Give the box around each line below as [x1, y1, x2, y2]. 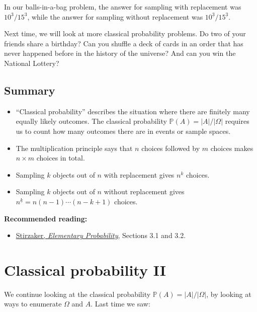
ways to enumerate [4, 298, 62, 309]
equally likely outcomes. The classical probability [16, 116, 167, 126]
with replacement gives [104, 169, 175, 180]
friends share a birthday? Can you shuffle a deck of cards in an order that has [4, 38, 243, 48]
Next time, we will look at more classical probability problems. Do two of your [4, 28, 246, 39]
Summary [4, 82, 55, 98]
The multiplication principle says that [16, 142, 133, 153]
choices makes [210, 142, 253, 153]
